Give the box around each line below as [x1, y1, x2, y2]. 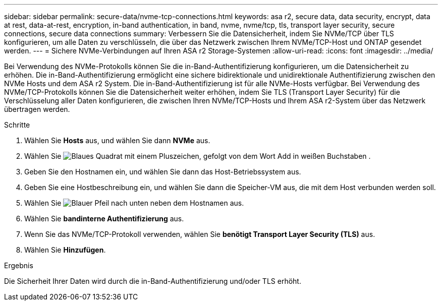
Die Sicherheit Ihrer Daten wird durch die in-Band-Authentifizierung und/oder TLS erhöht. [4, 277, 301, 285]
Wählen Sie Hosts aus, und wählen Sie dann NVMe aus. [24, 136, 210, 145]
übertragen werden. [4, 105, 70, 113]
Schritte [4, 120, 30, 129]
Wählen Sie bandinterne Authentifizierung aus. [24, 214, 184, 223]
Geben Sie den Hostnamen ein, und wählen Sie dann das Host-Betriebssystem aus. [24, 167, 301, 176]
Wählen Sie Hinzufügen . [24, 246, 106, 254]
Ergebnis [4, 261, 33, 270]
